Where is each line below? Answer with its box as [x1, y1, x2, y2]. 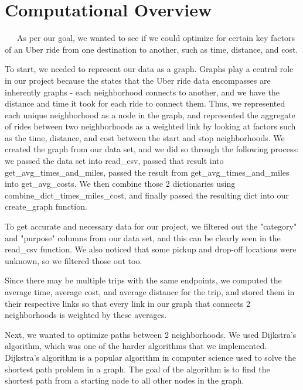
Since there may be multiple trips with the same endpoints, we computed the [5, 274, 282, 286]
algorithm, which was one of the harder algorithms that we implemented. [5, 340, 267, 352]
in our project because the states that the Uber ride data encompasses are [5, 74, 271, 86]
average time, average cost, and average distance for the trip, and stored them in [5, 286, 295, 297]
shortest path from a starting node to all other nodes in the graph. [5, 374, 244, 386]
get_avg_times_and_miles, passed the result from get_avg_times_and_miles [5, 166, 290, 178]
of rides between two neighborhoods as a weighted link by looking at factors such [5, 120, 296, 132]
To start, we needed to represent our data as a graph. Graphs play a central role [5, 63, 294, 75]
